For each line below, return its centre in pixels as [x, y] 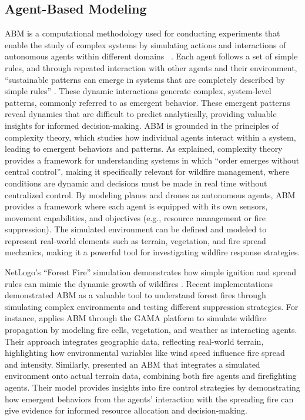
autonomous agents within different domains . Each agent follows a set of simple [151, 56]
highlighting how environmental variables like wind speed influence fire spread [145, 353]
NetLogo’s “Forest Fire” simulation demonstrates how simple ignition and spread [150, 272]
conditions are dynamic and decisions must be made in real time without [136, 183]
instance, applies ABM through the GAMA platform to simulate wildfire [135, 318]
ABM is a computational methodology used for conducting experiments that [143, 33]
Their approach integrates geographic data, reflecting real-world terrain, [134, 341]
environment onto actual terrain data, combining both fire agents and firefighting [151, 376]
